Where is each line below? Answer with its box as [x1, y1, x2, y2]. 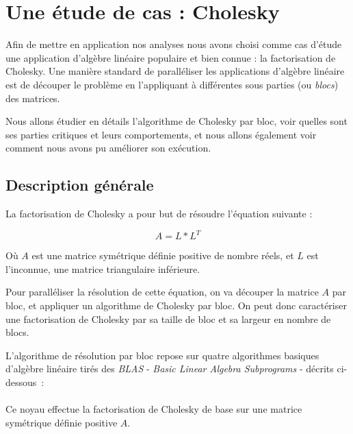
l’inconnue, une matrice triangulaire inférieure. [5, 261, 200, 276]
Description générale [5, 174, 154, 195]
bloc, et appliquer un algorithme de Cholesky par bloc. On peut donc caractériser [5, 298, 347, 312]
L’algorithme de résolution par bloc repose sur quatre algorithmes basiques [5, 348, 319, 362]
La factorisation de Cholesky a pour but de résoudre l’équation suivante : [5, 206, 313, 221]
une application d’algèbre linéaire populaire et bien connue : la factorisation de [5, 50, 336, 64]
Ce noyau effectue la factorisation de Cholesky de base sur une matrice [5, 402, 302, 416]
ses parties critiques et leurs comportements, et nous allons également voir [5, 127, 317, 141]
